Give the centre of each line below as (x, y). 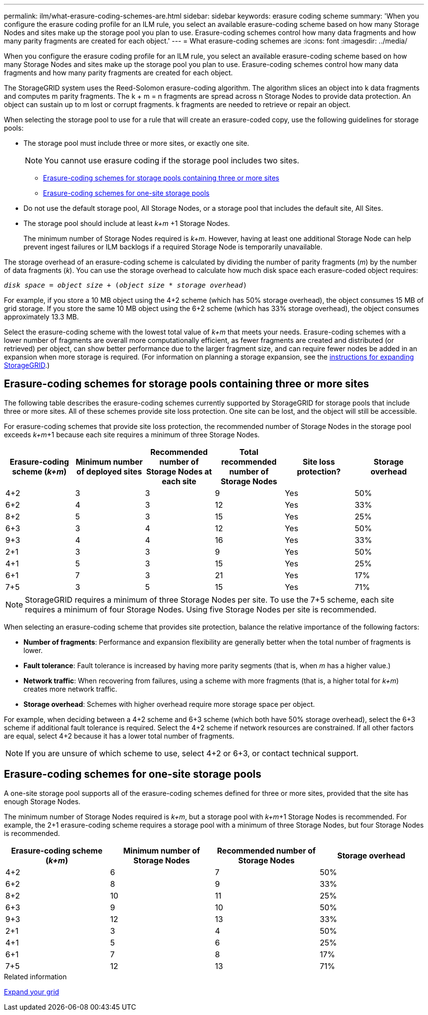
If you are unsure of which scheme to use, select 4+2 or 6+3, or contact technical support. (192, 753)
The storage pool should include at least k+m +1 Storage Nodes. (127, 223)
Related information (35, 976)
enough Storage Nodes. (42, 801)
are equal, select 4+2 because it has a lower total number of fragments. (119, 736)
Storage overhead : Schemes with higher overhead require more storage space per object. (169, 704)
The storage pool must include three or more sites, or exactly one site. (136, 143)
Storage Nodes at (179, 471)
